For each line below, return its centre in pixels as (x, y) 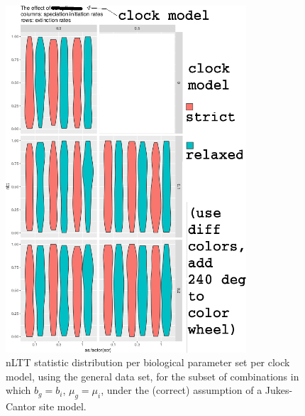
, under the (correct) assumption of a (182, 390)
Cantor (21, 406)
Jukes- (279, 390)
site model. (63, 406)
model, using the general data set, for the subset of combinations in (152, 376)
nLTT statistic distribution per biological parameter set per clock (148, 362)
